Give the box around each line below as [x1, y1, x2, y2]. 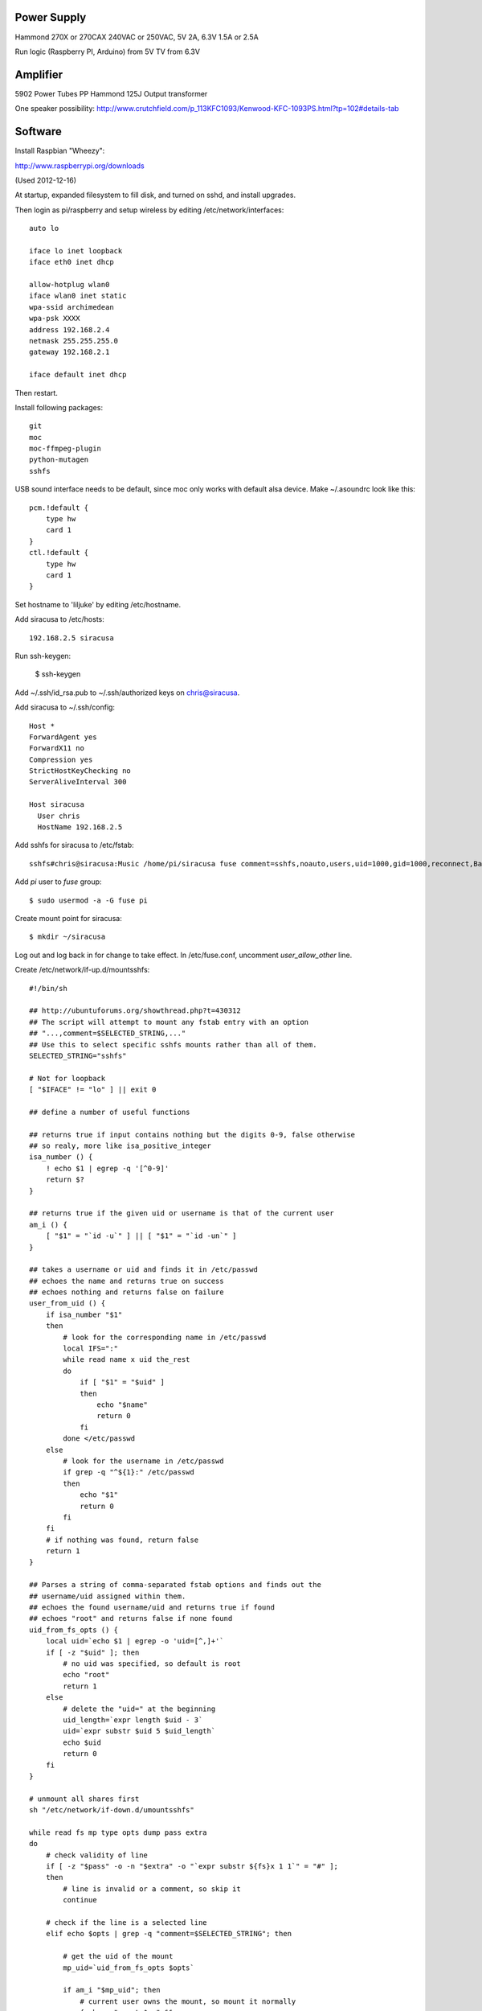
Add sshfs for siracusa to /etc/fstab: [14, 841, 134, 850]
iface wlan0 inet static [29, 291, 127, 301]
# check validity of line [45, 1850, 149, 1860]
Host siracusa [29, 800, 84, 809]
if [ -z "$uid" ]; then [45, 1647, 140, 1657]
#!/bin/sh [29, 984, 67, 993]
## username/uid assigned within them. [29, 1591, 186, 1601]
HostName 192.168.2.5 [37, 823, 123, 832]
